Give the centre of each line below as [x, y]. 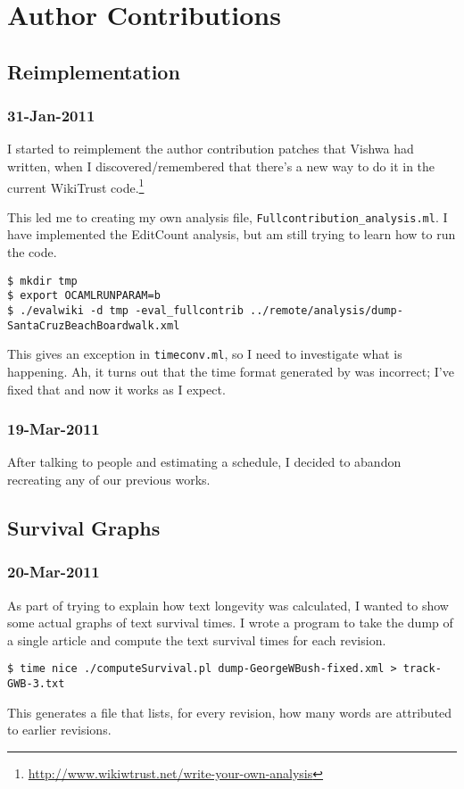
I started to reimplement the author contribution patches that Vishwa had [211, 149]
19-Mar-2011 [54, 429]
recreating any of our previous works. [109, 479]
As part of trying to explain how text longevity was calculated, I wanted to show [228, 605]
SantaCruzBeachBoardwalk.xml [94, 325]
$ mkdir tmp [42, 281]
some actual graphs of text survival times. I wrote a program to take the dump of [230, 623]
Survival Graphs [84, 527]
